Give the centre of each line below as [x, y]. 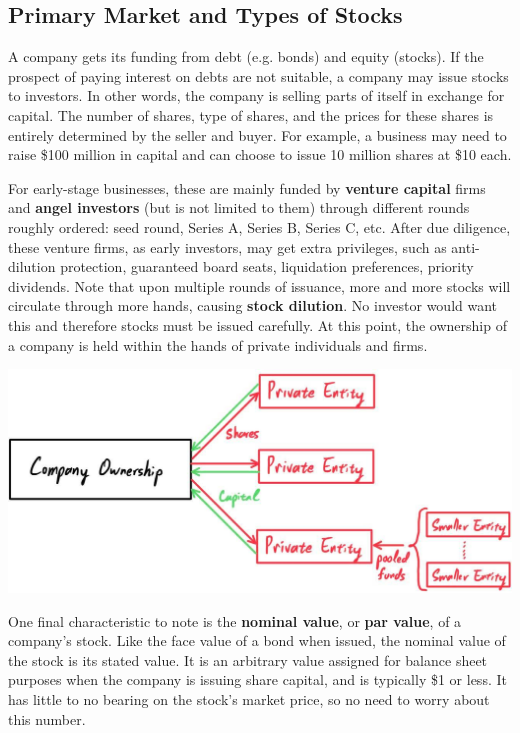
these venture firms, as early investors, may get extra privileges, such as [227, 246]
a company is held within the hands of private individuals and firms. [218, 344]
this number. [47, 718]
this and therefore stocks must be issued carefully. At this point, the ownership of [257, 324]
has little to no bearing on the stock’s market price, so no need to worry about [249, 699]
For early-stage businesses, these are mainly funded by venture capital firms [247, 187]
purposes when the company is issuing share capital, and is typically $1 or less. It [257, 679]
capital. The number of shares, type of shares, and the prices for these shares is [251, 114]
